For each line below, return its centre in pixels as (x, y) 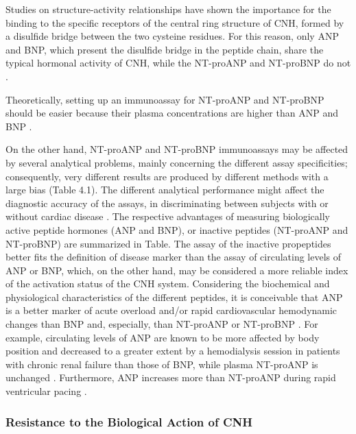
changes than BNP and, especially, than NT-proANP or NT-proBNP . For (162, 324)
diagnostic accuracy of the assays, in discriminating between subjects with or (167, 203)
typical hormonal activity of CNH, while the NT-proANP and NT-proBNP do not (178, 63)
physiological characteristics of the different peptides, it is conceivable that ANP (174, 297)
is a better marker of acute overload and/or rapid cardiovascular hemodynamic (171, 310)
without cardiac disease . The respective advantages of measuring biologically (168, 216)
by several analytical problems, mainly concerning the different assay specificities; (177, 162)
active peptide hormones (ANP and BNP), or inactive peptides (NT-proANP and (177, 229)
